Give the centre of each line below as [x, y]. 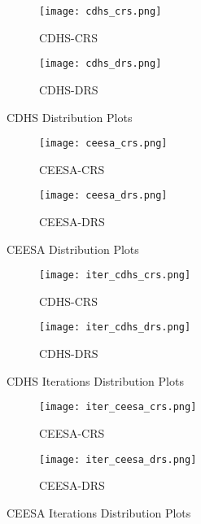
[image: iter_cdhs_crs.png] [115, 275]
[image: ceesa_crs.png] [103, 144]
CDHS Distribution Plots [70, 117]
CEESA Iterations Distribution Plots [99, 512]
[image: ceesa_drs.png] [103, 196]
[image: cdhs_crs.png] [100, 11]
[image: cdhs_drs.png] [100, 64]
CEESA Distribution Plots [73, 249]
